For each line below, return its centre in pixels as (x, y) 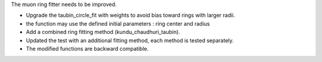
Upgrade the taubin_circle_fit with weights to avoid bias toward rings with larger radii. (131, 15)
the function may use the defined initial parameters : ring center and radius (118, 23)
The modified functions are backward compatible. (87, 48)
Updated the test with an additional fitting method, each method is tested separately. (130, 40)
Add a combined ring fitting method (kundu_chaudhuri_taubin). (103, 32)
